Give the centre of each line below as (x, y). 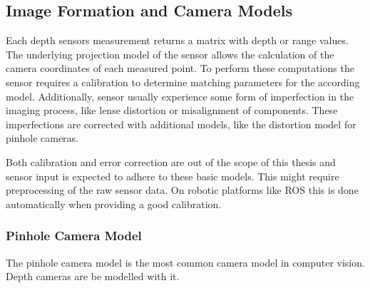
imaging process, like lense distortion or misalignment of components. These (172, 110)
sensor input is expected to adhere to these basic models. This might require (173, 176)
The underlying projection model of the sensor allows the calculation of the (170, 54)
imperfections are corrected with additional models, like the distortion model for (181, 124)
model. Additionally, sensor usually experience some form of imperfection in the (180, 96)
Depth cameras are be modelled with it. (93, 276)
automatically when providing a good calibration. (114, 204)
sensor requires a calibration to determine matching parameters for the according (183, 82)
